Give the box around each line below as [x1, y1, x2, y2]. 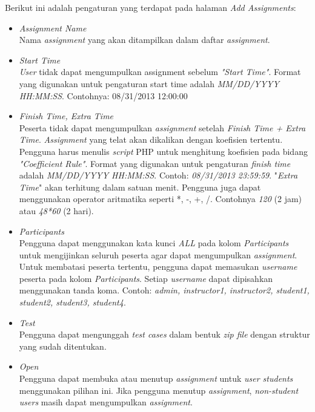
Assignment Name [19, 21, 87, 34]
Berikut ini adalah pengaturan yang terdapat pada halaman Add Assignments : [5, 1, 296, 13]
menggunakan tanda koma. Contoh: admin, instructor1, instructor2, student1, [19, 284, 310, 296]
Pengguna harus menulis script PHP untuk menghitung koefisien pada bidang [19, 145, 308, 157]
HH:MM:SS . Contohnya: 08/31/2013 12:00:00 [19, 89, 188, 102]
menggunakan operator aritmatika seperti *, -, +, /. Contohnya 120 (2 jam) [19, 192, 302, 205]
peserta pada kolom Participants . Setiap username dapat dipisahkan [19, 272, 273, 284]
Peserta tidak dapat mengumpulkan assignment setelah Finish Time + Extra [19, 121, 306, 134]
